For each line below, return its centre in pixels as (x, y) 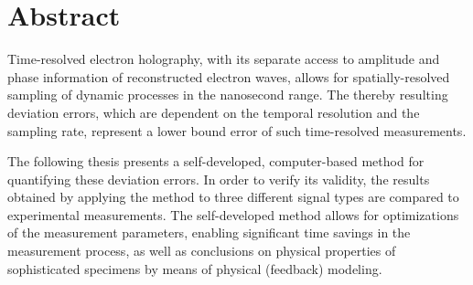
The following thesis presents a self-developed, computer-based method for (216, 161)
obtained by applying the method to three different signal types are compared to (233, 197)
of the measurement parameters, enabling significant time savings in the (209, 232)
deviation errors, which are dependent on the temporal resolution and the (214, 112)
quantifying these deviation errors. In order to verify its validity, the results (219, 179)
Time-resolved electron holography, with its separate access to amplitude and (224, 59)
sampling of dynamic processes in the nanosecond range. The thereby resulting (228, 95)
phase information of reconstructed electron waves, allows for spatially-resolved (229, 76)
